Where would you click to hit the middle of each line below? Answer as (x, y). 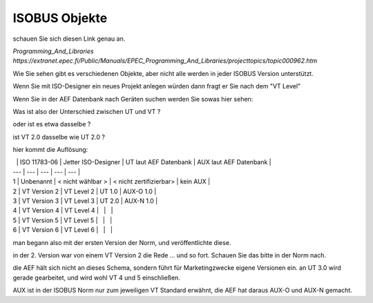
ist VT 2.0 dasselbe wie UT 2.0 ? (59, 137)
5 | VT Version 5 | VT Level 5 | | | (63, 220)
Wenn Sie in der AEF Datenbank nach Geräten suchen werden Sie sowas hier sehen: (133, 99)
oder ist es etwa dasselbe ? (52, 124)
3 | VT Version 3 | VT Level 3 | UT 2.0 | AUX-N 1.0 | (85, 201)
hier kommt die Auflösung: (50, 150)
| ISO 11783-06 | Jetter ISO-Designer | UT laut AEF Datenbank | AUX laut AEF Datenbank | (144, 162)
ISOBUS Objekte (60, 18)
